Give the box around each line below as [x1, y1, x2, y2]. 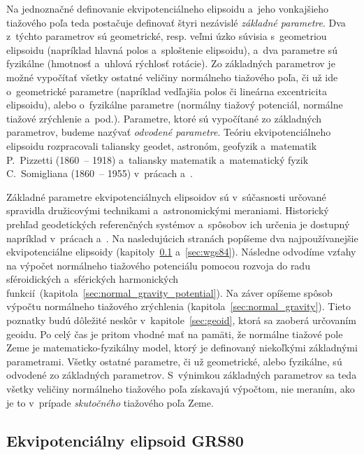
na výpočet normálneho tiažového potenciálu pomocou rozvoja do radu [6, 258, 310, 272]
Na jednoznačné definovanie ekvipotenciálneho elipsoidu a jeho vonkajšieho [6, 1, 329, 15]
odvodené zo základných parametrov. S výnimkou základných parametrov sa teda [6, 367, 357, 382]
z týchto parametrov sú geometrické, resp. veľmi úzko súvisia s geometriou [6, 29, 327, 43]
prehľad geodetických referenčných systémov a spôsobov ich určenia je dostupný [6, 216, 350, 231]
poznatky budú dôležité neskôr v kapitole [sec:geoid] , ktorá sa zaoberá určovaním [6, 313, 356, 328]
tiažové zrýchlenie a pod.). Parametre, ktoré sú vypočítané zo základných [6, 111, 322, 125]
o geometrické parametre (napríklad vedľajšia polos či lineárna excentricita [6, 83, 327, 98]
